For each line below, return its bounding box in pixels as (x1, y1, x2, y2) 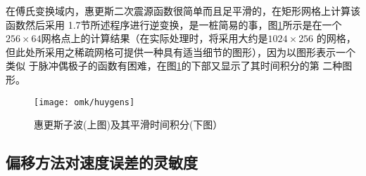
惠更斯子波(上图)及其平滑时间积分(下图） (34, 117, 223, 132)
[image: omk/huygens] (34, 97, 135, 107)
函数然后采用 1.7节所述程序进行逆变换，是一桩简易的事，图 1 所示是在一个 (6, 17, 342, 32)
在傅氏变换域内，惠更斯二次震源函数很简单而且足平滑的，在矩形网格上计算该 (6, 4, 360, 18)
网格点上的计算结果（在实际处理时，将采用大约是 (41, 31, 268, 46)
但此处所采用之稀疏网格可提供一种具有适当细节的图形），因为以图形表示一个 (6, 44, 355, 59)
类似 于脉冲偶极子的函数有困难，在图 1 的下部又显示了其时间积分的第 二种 (6, 58, 343, 73)
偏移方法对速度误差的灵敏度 (6, 151, 198, 173)
